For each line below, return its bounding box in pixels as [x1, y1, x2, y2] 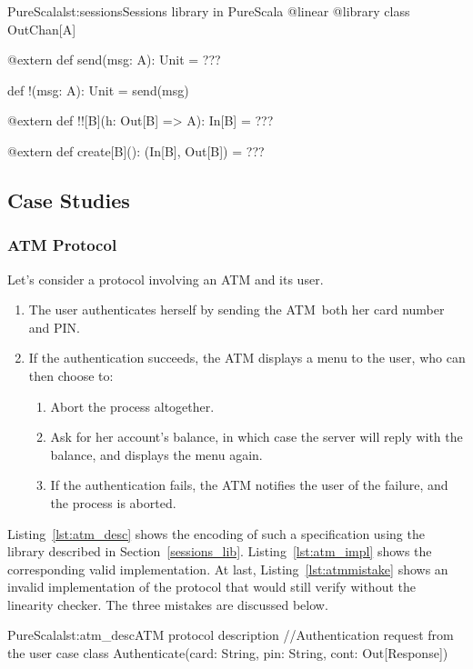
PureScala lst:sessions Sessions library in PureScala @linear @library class [7, 2, 410, 20]
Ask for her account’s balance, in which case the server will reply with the [50, 427, 463, 446]
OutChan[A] [7, 19, 76, 38]
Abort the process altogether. [50, 396, 215, 415]
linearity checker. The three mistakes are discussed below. [7, 594, 328, 614]
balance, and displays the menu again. [50, 444, 263, 464]
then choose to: [28, 365, 114, 384]
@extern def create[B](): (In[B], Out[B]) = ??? [7, 141, 265, 160]
